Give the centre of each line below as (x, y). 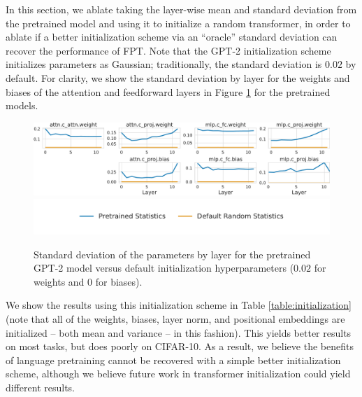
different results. (41, 387)
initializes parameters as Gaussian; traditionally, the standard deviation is (164, 64)
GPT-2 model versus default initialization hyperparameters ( (164, 268)
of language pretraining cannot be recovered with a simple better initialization (173, 360)
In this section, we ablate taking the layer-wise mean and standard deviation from (181, 9)
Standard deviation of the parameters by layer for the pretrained (172, 254)
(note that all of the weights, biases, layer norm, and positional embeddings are (175, 319)
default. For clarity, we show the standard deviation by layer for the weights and (178, 77)
